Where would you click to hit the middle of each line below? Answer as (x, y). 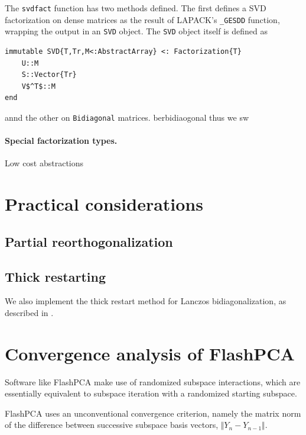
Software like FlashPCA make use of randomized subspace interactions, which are (153, 381)
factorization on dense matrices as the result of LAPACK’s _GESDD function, (142, 19)
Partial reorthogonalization (89, 241)
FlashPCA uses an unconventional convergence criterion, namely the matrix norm (153, 413)
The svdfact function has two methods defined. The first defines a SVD (136, 8)
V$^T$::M (38, 86)
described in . (29, 312)
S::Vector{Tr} (49, 75)
